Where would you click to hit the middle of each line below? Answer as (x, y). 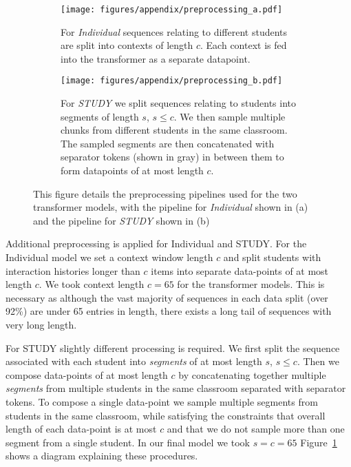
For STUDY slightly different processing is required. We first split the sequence (173, 347)
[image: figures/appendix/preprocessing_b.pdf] (172, 81)
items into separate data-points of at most (240, 270)
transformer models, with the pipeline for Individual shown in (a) (171, 207)
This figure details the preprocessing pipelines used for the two (165, 193)
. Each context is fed (244, 45)
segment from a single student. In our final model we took (128, 442)
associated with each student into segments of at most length (134, 361)
